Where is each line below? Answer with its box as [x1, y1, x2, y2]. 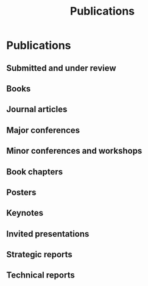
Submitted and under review [6, 63, 117, 73]
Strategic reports [6, 249, 73, 260]
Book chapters [6, 166, 63, 177]
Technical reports [6, 270, 75, 281]
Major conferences [6, 125, 80, 135]
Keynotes [6, 208, 44, 218]
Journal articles [6, 104, 68, 115]
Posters [6, 187, 37, 198]
